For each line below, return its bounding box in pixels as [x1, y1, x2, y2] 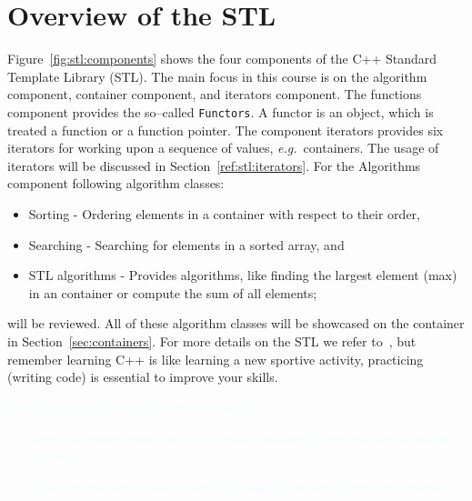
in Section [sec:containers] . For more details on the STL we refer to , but [7, 331, 417, 350]
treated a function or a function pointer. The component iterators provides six [7, 120, 444, 139]
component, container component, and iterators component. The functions [7, 85, 422, 104]
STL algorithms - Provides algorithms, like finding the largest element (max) [28, 266, 457, 285]
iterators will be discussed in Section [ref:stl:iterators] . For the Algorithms [7, 155, 421, 175]
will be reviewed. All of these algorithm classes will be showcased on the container [7, 314, 465, 333]
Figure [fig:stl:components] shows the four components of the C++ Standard [7, 49, 437, 68]
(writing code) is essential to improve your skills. [7, 367, 278, 386]
